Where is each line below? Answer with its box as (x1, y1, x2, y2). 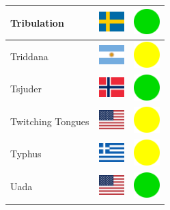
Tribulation (10, 15, 64, 29)
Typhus (10, 146, 42, 161)
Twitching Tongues (10, 114, 89, 128)
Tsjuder (10, 81, 42, 96)
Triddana (10, 49, 48, 63)
